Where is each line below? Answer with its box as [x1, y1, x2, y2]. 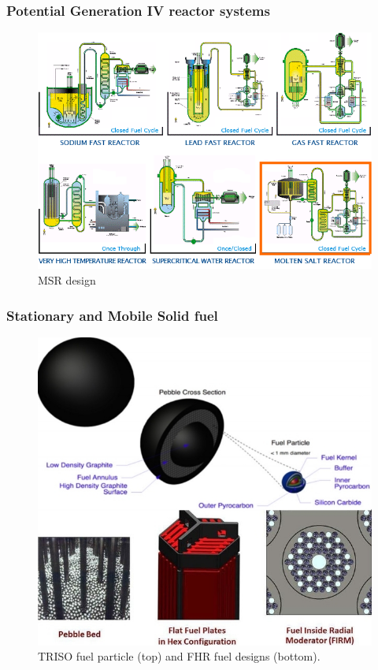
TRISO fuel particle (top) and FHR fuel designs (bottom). [38, 648, 321, 664]
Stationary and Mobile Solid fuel [6, 305, 218, 325]
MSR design [38, 271, 96, 288]
